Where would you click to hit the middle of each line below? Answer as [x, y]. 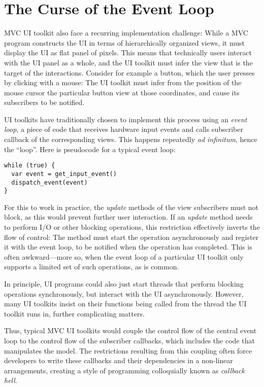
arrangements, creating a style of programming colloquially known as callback [124, 370]
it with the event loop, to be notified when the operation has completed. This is [128, 247]
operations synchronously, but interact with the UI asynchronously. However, [124, 293]
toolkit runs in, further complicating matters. [74, 313]
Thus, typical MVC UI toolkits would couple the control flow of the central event [130, 330]
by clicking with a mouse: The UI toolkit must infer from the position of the [123, 82]
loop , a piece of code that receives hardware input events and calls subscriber [124, 129]
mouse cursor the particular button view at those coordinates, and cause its [122, 92]
